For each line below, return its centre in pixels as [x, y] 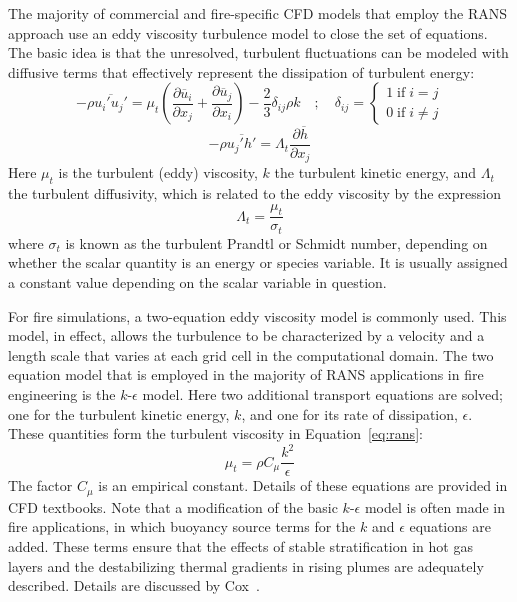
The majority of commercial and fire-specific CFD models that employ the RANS [257, 13]
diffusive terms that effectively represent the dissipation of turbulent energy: [241, 71]
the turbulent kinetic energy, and [375, 172]
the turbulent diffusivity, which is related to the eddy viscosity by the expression [254, 192]
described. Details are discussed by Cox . [134, 585]
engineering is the [62, 393]
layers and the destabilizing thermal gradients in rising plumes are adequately [246, 565]
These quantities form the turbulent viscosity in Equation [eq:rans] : [215, 433]
